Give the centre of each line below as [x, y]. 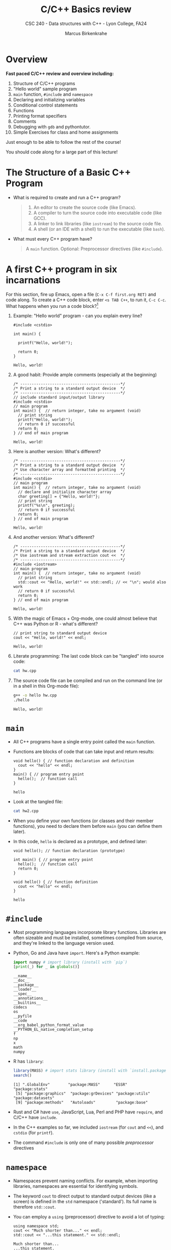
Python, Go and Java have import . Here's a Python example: [76, 953]
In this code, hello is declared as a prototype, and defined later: [80, 841]
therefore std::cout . [34, 1207]
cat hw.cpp [25, 671]
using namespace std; [36, 1226]
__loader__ [25, 989]
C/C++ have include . [35, 1117]
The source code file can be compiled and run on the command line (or [88, 681]
